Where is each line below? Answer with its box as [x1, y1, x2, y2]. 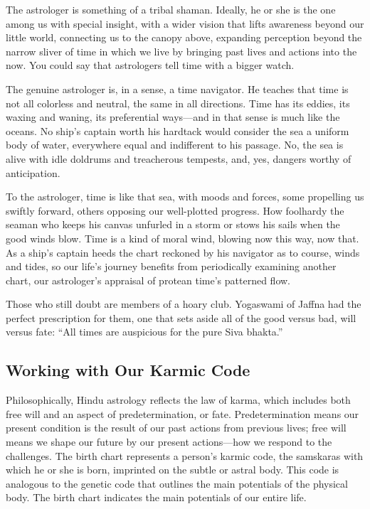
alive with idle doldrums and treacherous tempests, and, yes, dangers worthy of [6, 151, 351, 166]
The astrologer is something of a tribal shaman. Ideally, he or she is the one [6, 2, 336, 16]
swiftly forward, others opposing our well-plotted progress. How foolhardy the [6, 203, 344, 218]
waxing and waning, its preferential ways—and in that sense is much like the [6, 109, 340, 124]
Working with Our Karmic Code [6, 359, 250, 381]
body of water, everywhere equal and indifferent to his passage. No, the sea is [6, 137, 344, 152]
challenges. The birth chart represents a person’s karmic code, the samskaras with [6, 448, 364, 463]
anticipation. [6, 165, 60, 180]
